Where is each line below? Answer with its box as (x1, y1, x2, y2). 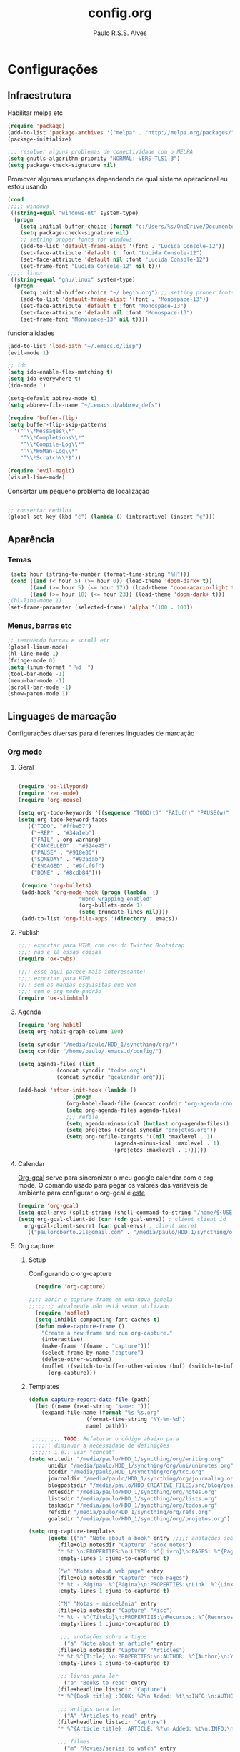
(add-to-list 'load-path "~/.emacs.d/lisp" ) (7, 342, 142, 349)
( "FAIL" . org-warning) (31, 836, 101, 843)
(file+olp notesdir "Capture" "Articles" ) (57, 1646, 186, 1653)
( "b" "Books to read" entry (64, 1679, 148, 1687)
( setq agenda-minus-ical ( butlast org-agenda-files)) (66, 1120, 230, 1127)
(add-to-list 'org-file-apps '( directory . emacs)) (21, 915, 179, 922)
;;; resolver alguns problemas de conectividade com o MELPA (7, 149, 194, 156)
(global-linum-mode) (7, 644, 69, 651)
